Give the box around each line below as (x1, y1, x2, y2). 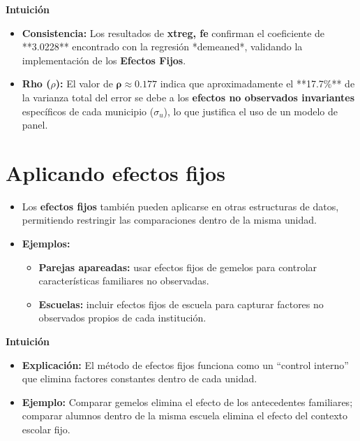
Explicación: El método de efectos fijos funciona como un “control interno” (22, 357, 349, 372)
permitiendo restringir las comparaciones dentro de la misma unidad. (22, 212, 317, 227)
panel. (22, 117, 48, 132)
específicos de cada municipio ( (22, 103, 154, 118)
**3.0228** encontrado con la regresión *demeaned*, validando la (22, 39, 303, 54)
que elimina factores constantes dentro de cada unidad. (22, 371, 257, 386)
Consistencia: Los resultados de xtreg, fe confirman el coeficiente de (22, 25, 325, 40)
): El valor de (55, 76, 113, 91)
